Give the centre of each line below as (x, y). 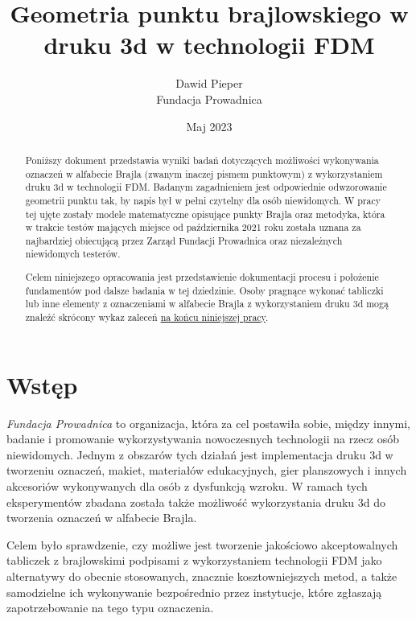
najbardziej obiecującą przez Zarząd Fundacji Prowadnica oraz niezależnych (184, 240)
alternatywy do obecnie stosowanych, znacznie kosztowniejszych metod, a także (202, 576)
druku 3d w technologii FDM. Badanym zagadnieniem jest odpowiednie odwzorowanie (206, 187)
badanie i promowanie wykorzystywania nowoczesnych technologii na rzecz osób (203, 439)
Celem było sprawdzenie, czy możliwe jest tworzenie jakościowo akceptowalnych (202, 544)
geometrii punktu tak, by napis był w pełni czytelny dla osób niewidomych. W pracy (203, 200)
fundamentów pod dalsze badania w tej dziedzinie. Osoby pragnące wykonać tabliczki (204, 290)
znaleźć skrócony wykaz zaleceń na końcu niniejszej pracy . (147, 317)
